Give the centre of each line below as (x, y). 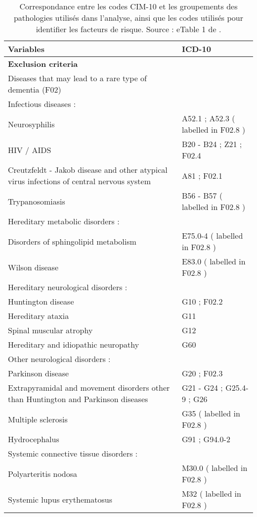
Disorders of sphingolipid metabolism (72, 241)
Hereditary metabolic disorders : (64, 221)
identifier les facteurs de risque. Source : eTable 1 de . (128, 29)
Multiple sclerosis (38, 419)
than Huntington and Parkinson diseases (78, 399)
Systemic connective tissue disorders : (73, 453)
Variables (26, 49)
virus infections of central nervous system (80, 181)
